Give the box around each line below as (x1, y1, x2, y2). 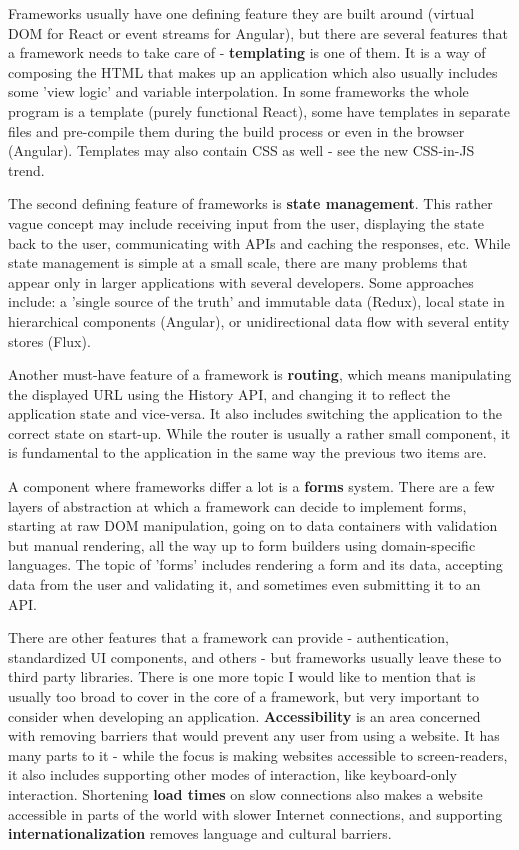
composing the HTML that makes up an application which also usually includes (8, 61, 498, 82)
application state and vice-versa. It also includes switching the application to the (8, 403, 502, 424)
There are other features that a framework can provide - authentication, (8, 627, 449, 648)
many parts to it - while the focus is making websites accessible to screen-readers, (8, 744, 508, 765)
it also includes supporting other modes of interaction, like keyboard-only (8, 764, 457, 785)
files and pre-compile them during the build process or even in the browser (8, 120, 465, 141)
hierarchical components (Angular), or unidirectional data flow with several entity (8, 310, 510, 331)
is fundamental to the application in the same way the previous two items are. (8, 442, 487, 463)
